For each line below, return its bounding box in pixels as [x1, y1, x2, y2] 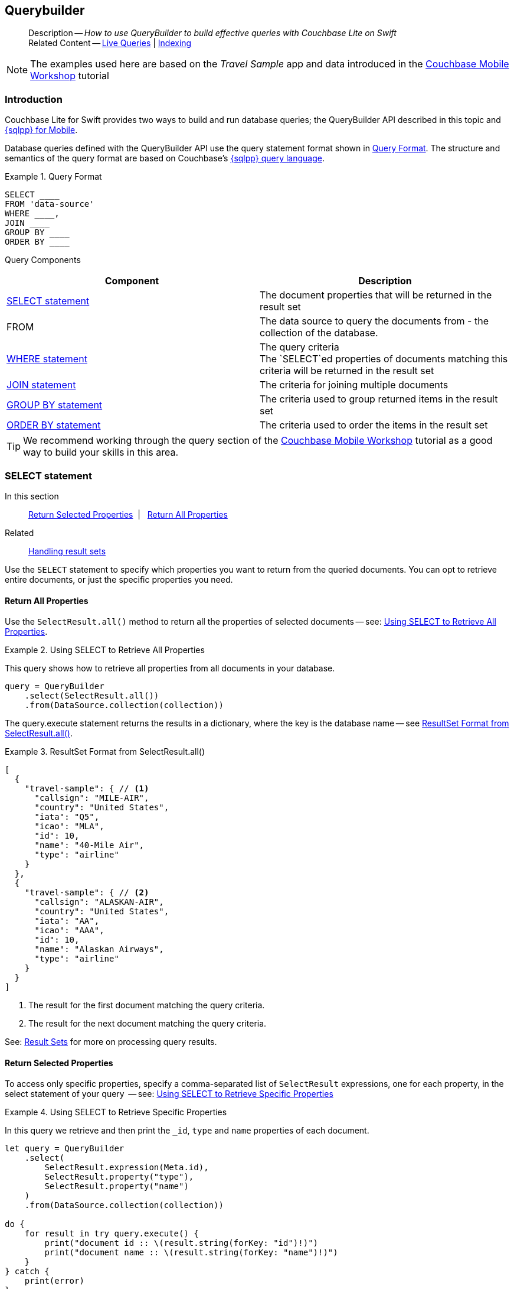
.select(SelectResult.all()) [24, 691, 159, 701]
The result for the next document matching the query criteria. [28, 1018, 267, 1029]
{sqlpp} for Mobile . [5, 125, 78, 135]
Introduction [5, 93, 63, 105]
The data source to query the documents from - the [260, 315, 489, 327]
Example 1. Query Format [5, 171, 102, 182]
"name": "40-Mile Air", [34, 840, 145, 850]
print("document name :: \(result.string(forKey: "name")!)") [44, 1248, 338, 1258]
